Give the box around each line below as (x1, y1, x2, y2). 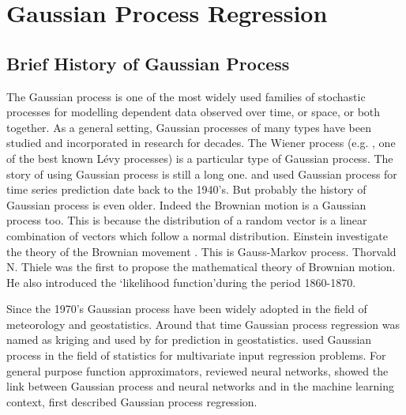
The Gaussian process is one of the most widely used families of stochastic (6, 88, 366, 104)
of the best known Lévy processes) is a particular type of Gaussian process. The (6, 149, 393, 166)
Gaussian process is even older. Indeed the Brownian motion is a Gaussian (6, 196, 367, 213)
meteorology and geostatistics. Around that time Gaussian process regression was (6, 315, 400, 332)
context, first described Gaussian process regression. (6, 393, 258, 409)
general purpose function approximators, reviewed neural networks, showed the (6, 362, 389, 379)
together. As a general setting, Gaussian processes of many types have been (6, 119, 371, 135)
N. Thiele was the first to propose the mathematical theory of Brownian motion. (6, 258, 396, 275)
